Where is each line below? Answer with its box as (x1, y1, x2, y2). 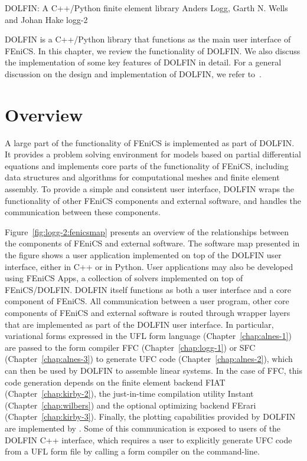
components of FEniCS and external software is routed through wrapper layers (5, 307, 290, 318)
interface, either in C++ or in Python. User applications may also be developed (5, 260, 293, 272)
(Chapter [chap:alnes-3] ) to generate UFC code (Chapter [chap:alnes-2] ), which (5, 353, 293, 365)
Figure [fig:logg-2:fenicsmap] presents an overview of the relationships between (5, 225, 289, 238)
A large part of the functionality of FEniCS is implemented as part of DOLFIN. (5, 136, 295, 149)
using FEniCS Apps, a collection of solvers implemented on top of (5, 272, 243, 284)
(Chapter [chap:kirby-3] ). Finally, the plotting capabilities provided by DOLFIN (5, 410, 296, 423)
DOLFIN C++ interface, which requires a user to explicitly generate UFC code (5, 433, 292, 446)
